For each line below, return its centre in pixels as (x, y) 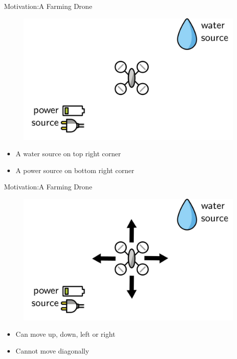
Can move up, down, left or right (65, 334)
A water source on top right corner (68, 154)
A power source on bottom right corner (75, 170)
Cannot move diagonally (52, 351)
